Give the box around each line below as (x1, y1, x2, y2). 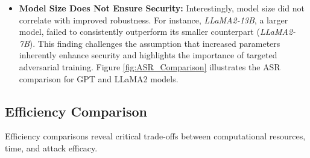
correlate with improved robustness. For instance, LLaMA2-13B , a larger (19, 13, 288, 26)
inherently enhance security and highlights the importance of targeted (19, 49, 277, 61)
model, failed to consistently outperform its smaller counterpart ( (19, 25, 260, 38)
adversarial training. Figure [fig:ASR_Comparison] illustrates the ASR (19, 60, 280, 73)
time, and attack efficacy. (5, 141, 98, 154)
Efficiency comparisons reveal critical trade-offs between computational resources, (5, 130, 306, 142)
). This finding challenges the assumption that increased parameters (29, 37, 280, 49)
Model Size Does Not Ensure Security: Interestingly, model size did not (19, 2, 305, 14)
